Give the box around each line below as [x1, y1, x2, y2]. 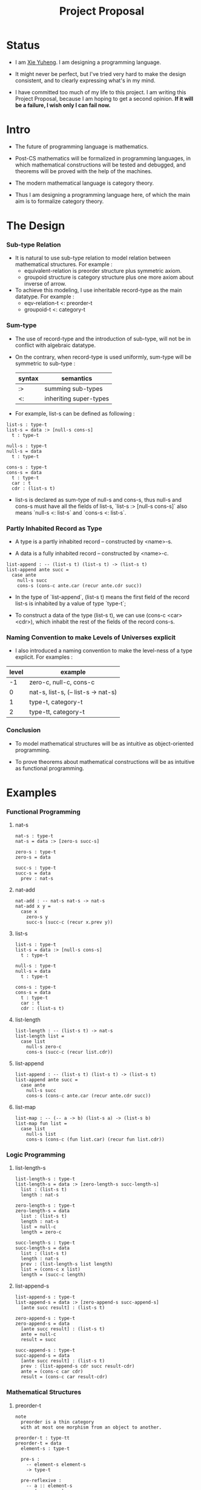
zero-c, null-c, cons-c [29, 678, 95, 687]
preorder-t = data [15, 1440, 62, 1446]
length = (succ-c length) [21, 1272, 86, 1278]
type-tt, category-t [29, 708, 85, 716]
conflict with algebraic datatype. [15, 342, 96, 349]
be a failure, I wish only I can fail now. [15, 101, 111, 109]
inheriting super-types [44, 394, 110, 402]
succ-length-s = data [15, 1245, 70, 1251]
